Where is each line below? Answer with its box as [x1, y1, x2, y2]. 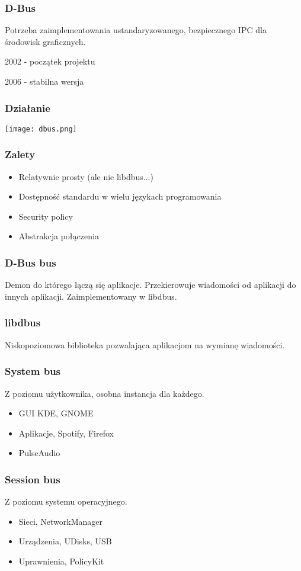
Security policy [18, 210, 73, 222]
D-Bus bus [5, 255, 56, 270]
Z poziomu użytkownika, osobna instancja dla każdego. [5, 387, 204, 399]
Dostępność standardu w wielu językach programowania [18, 190, 222, 203]
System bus [5, 364, 61, 378]
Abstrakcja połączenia [18, 230, 99, 242]
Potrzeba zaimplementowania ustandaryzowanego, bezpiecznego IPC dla [5, 24, 267, 36]
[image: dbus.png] [5, 124, 77, 133]
